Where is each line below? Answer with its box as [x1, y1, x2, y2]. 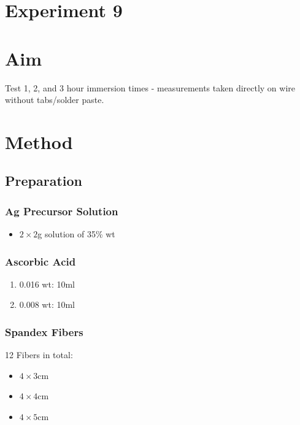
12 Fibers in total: [5, 348, 73, 361]
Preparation [5, 171, 82, 190]
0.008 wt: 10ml [19, 298, 75, 311]
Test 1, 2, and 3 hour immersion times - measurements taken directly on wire [5, 81, 296, 94]
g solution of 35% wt [37, 228, 115, 240]
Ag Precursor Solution [5, 203, 118, 218]
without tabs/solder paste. [5, 93, 104, 106]
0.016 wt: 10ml [19, 277, 75, 290]
